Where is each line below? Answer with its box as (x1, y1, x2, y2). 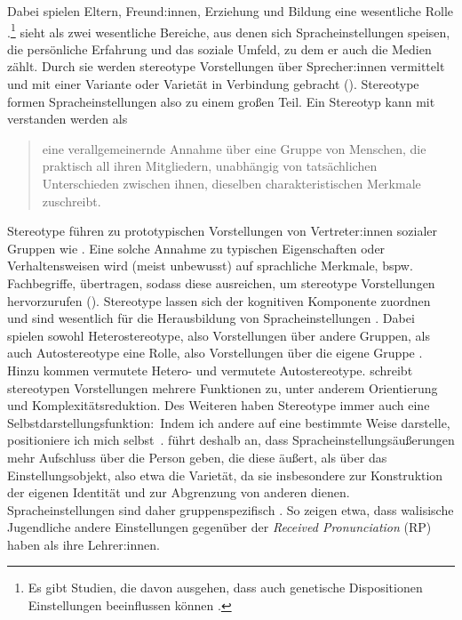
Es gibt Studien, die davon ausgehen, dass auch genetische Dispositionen (28, 578, 423, 597)
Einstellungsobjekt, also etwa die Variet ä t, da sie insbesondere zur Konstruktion (7, 465, 443, 484)
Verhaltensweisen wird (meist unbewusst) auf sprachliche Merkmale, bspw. (7, 256, 413, 275)
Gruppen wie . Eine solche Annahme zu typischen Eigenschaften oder (7, 238, 386, 257)
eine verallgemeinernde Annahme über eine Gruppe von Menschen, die (42, 139, 426, 157)
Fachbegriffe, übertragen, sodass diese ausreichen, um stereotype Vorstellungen (7, 273, 435, 292)
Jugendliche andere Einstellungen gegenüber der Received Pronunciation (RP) (7, 518, 432, 536)
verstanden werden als (7, 109, 128, 128)
